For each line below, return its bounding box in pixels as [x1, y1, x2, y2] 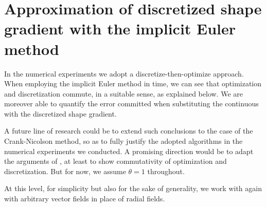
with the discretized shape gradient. [4, 108, 117, 119]
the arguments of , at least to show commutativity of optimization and [4, 156, 227, 166]
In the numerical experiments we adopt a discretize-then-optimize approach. [4, 68, 244, 79]
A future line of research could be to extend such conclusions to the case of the [4, 125, 253, 136]
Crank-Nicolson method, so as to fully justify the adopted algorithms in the [4, 136, 243, 146]
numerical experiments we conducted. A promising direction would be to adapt [4, 145, 254, 156]
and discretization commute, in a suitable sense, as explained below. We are [4, 88, 243, 99]
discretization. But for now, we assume [4, 165, 126, 176]
